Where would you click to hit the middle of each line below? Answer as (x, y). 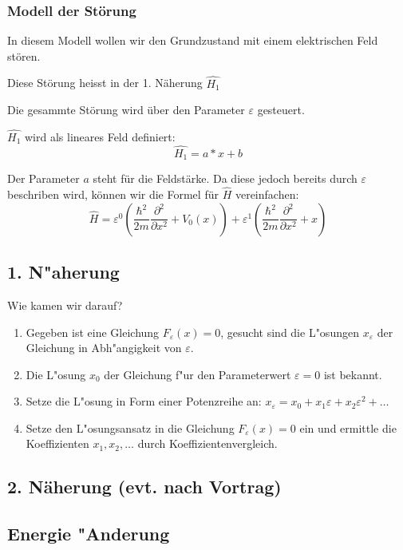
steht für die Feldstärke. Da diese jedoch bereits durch (225, 178)
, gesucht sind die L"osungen (290, 332)
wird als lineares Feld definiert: (100, 137)
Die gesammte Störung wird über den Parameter (126, 110)
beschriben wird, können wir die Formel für (113, 194)
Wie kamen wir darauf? (65, 305)
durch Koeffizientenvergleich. (207, 443)
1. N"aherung (63, 272)
